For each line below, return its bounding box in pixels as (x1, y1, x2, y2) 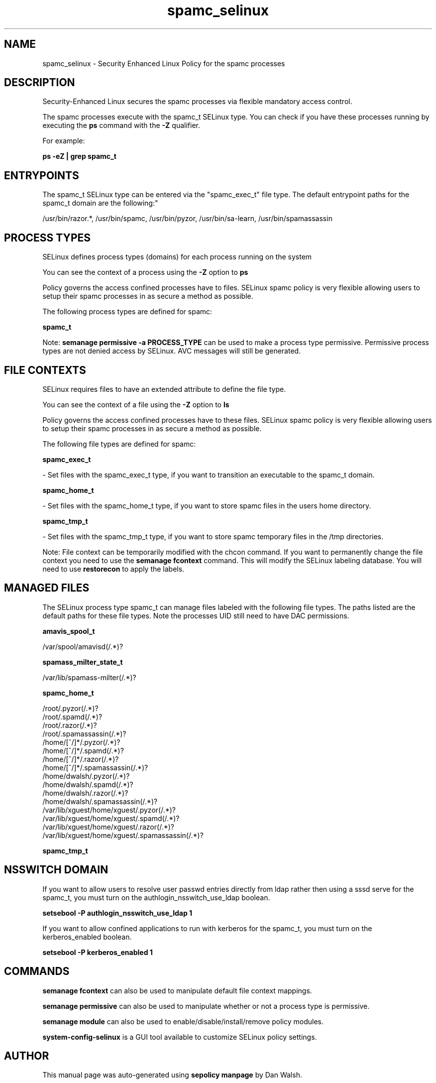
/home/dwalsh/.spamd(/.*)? (42, 780, 133, 789)
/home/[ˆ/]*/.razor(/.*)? (42, 754, 119, 763)
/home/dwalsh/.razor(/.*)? (42, 788, 128, 797)
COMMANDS (4, 965, 70, 978)
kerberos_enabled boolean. (42, 932, 132, 941)
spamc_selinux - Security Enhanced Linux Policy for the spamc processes (42, 59, 285, 68)
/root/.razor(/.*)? (42, 721, 97, 729)
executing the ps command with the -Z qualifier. (42, 121, 200, 130)
